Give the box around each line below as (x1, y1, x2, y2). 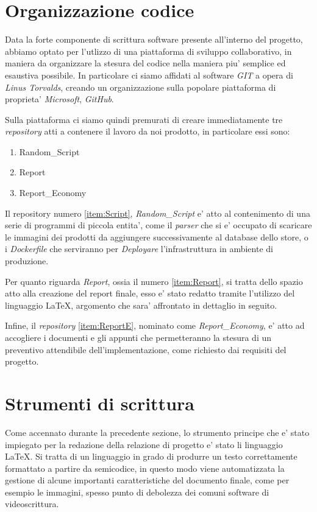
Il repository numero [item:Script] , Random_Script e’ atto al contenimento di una (5, 206, 310, 219)
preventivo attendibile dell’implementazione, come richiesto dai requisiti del (5, 343, 287, 356)
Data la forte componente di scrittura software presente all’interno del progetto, (5, 33, 303, 46)
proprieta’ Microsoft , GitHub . (5, 93, 114, 105)
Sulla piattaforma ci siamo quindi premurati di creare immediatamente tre (5, 113, 283, 125)
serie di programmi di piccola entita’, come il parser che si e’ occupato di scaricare (5, 219, 312, 231)
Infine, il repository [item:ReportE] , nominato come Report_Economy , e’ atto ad (5, 319, 305, 332)
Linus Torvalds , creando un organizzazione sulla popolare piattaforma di (5, 80, 276, 93)
